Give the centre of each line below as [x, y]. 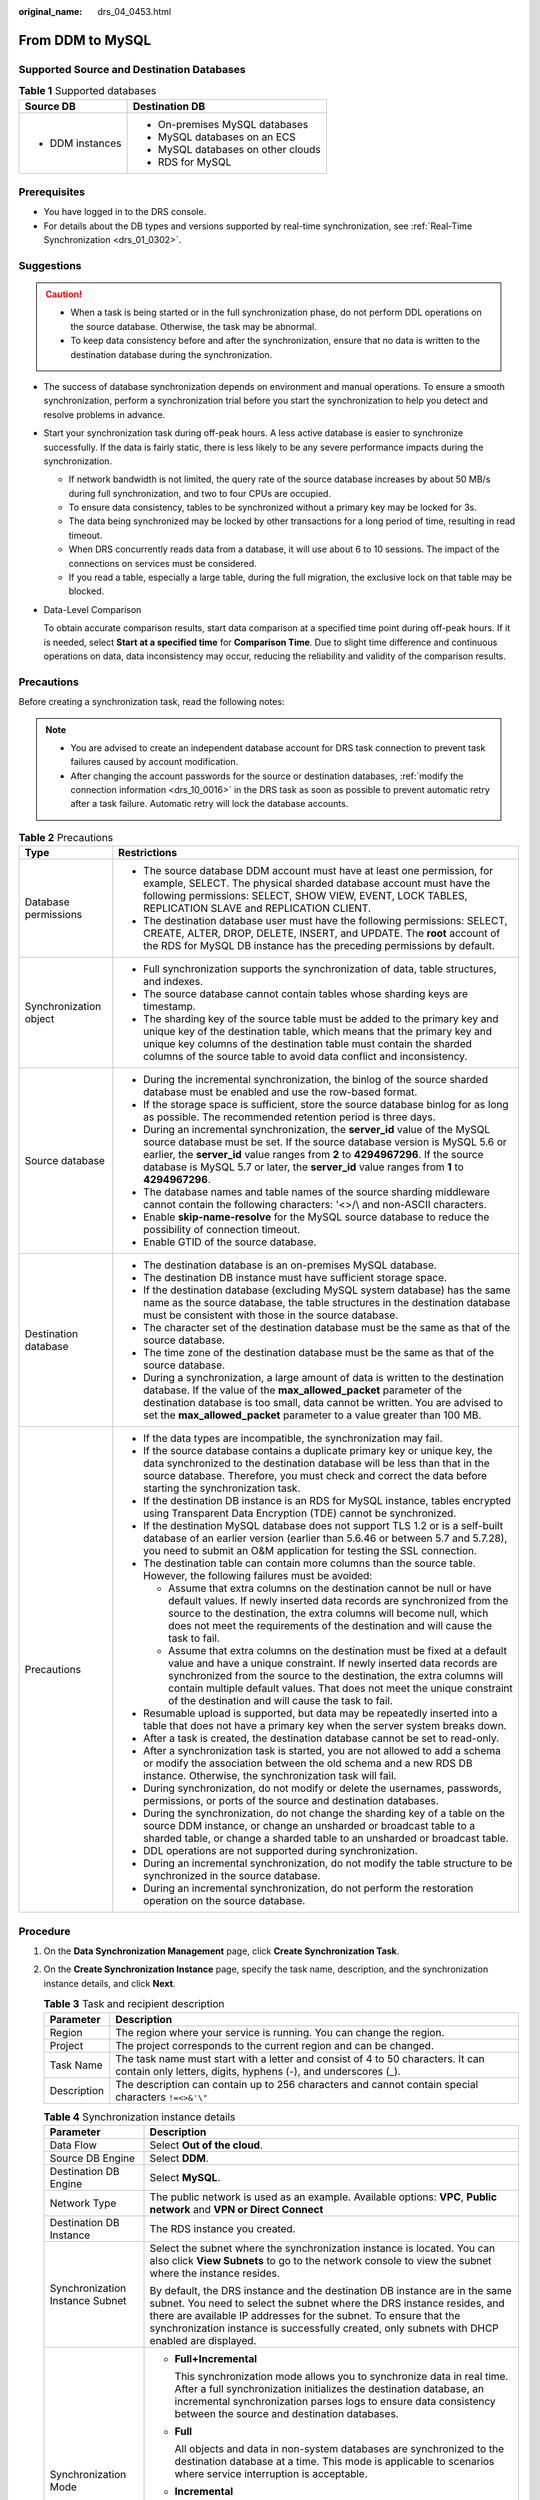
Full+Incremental [216, 2358]
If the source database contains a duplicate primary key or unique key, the [318, 1451]
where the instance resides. [214, 2273]
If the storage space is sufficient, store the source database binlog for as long [326, 1105]
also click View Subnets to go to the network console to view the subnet [320, 2260]
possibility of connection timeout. [222, 1230]
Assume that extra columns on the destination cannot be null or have [330, 1588]
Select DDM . [179, 2158]
